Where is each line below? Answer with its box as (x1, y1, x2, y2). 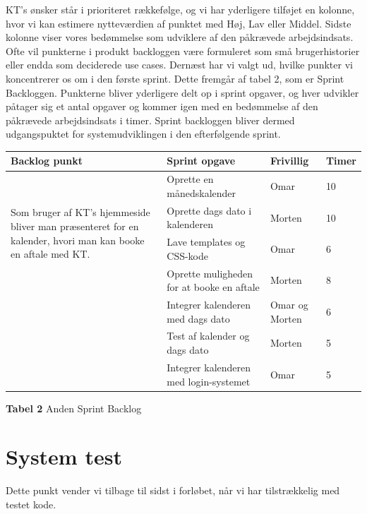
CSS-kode (167, 248, 209, 263)
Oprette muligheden (167, 265, 253, 280)
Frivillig (270, 153, 309, 168)
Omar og (270, 297, 308, 312)
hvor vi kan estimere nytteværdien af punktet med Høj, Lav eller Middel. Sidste (6, 16, 351, 30)
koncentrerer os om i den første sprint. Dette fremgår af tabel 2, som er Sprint (6, 71, 344, 85)
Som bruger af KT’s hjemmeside (11, 205, 150, 220)
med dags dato (167, 311, 230, 325)
